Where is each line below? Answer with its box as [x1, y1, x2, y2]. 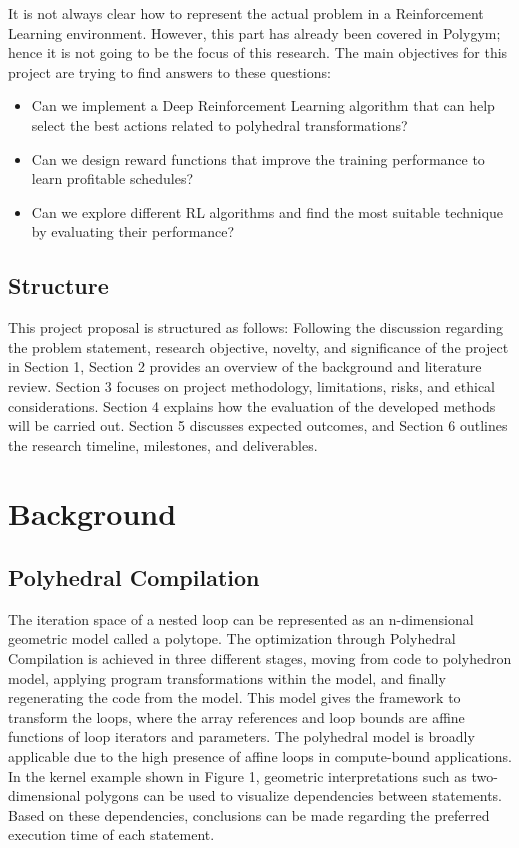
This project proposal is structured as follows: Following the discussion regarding [8, 317, 504, 338]
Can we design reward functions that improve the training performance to [31, 148, 485, 169]
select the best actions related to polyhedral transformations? [31, 114, 408, 135]
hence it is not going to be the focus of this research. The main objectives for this [8, 42, 508, 63]
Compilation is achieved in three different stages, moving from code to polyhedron [8, 648, 512, 669]
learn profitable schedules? [31, 168, 194, 189]
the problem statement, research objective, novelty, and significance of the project [8, 336, 509, 357]
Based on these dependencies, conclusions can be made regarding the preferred [8, 804, 490, 825]
